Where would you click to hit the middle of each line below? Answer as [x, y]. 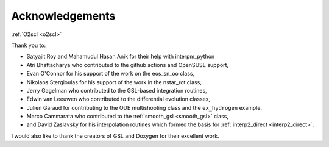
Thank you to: [29, 45]
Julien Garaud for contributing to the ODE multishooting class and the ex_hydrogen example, [144, 107]
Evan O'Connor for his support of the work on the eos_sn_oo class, [111, 74]
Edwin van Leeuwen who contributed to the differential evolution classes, [118, 99]
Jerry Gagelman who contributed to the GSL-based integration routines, [117, 90]
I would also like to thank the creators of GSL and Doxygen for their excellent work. [115, 136]
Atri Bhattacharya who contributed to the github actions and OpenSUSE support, [127, 65]
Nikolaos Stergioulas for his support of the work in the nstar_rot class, [114, 82]
